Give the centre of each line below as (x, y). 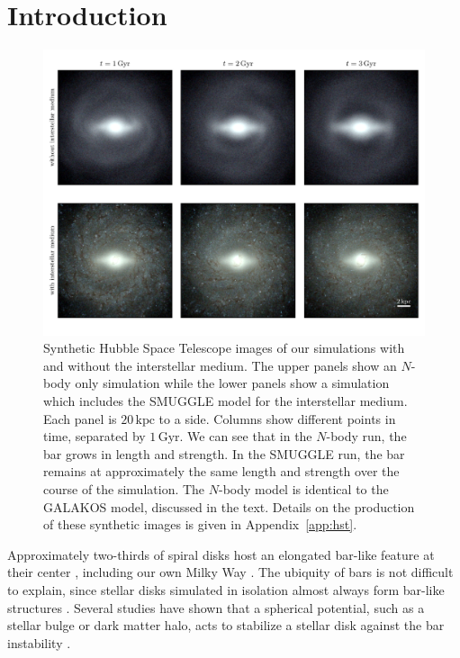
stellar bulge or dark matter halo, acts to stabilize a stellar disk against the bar (226, 625)
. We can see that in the (246, 436)
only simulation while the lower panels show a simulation (232, 383)
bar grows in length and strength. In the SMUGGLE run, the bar (224, 453)
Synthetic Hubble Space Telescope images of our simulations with (224, 348)
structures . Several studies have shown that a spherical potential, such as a (216, 607)
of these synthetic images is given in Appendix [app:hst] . (200, 524)
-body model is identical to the (304, 489)
